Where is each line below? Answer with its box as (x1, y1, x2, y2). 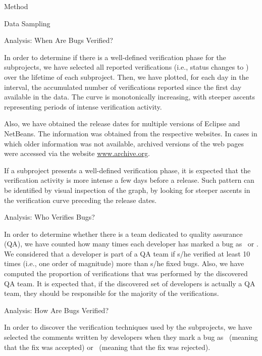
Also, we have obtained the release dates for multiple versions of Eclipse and (4, 118, 240, 129)
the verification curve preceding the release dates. (4, 194, 157, 205)
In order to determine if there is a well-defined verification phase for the (4, 52, 226, 62)
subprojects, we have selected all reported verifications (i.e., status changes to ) (4, 62, 249, 72)
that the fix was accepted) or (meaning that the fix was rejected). (4, 341, 211, 352)
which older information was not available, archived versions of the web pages (4, 138, 244, 148)
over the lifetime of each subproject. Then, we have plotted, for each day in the (4, 71, 249, 82)
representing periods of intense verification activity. (4, 101, 162, 112)
